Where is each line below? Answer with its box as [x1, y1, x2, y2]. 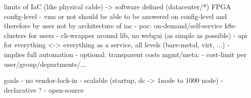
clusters [4, 30, 27, 40]
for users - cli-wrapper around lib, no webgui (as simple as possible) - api [28, 30, 247, 40]
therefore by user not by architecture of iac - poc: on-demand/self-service [4, 20, 223, 31]
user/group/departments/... [4, 59, 86, 69]
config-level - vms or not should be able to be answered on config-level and [4, 11, 227, 21]
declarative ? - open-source [4, 84, 84, 95]
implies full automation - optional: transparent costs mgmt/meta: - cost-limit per [4, 49, 247, 59]
